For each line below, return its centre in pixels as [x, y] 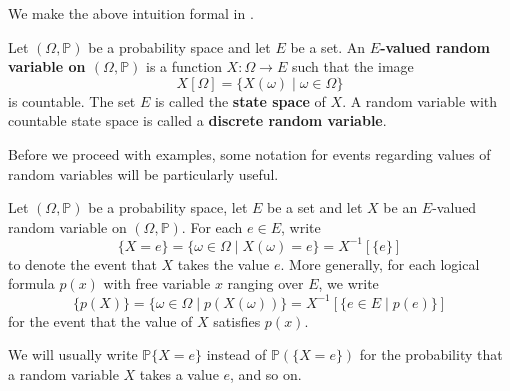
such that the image [352, 66]
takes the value [223, 263]
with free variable [157, 283]
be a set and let [315, 207]
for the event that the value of [100, 320]
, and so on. [266, 373]
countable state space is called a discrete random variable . [197, 120]
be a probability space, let [168, 207]
